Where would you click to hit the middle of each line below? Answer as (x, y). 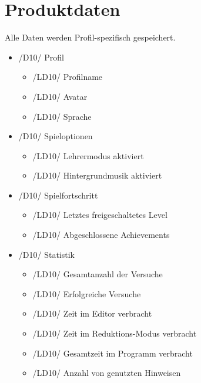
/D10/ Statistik (46, 254)
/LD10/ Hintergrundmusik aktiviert (97, 175)
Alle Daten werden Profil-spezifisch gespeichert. (90, 37)
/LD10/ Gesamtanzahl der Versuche (98, 274)
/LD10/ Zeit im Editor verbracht (92, 313)
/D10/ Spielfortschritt (58, 195)
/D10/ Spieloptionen (56, 136)
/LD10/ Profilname (68, 77)
